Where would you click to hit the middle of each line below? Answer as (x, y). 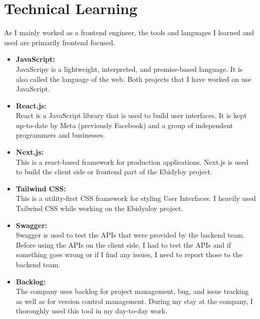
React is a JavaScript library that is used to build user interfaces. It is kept (131, 115)
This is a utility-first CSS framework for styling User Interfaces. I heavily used (136, 198)
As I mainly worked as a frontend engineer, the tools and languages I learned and (129, 32)
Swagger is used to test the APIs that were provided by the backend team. (130, 235)
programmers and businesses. (60, 135)
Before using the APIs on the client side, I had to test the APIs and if (123, 244)
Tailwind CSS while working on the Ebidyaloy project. (99, 208)
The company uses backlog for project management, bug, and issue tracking (132, 291)
